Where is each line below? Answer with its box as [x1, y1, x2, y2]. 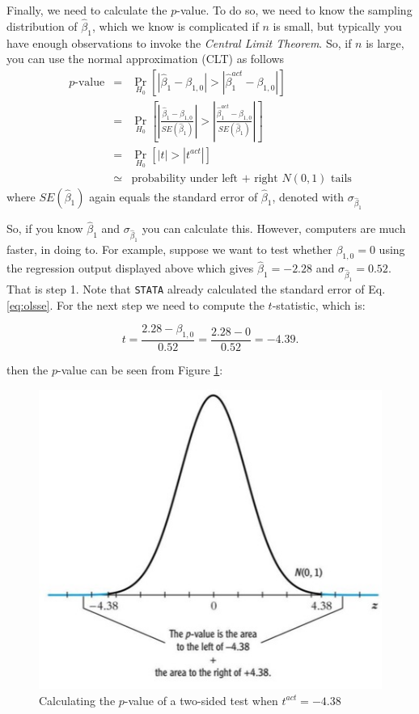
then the [6, 361, 49, 378]
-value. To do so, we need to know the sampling [176, 2, 413, 18]
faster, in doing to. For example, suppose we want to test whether [6, 241, 332, 258]
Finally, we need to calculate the [6, 2, 167, 18]
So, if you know [6, 220, 83, 237]
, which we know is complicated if [91, 17, 259, 34]
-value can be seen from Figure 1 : [57, 361, 223, 378]
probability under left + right [131, 172, 278, 184]
